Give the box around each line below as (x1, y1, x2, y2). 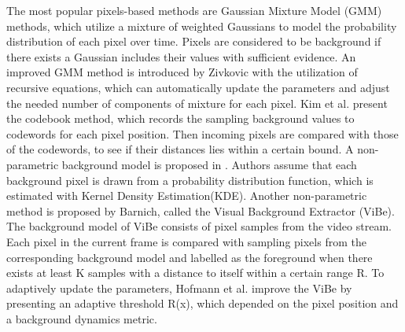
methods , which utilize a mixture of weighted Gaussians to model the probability (6, 17, 397, 34)
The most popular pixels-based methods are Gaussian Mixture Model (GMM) (6, 2, 382, 18)
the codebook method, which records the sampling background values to (6, 110, 355, 127)
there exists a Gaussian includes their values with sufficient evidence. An (6, 48, 356, 65)
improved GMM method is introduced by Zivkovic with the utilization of (6, 64, 358, 80)
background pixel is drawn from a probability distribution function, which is (6, 172, 374, 188)
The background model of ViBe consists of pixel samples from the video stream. (6, 218, 392, 234)
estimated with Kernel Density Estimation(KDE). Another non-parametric (6, 187, 367, 204)
